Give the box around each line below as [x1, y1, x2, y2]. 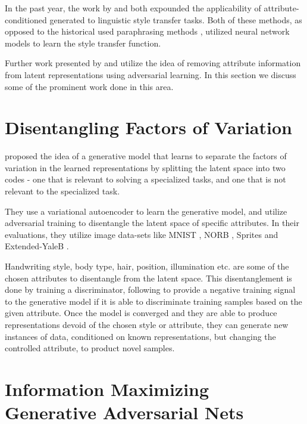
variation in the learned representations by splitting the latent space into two [5, 161, 286, 174]
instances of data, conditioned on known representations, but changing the [5, 330, 276, 342]
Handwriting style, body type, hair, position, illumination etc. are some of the [5, 260, 289, 273]
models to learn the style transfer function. [5, 36, 161, 49]
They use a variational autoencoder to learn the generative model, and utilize [5, 205, 287, 217]
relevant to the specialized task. [5, 185, 120, 197]
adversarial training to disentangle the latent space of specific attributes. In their [5, 216, 299, 229]
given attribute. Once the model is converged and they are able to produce [5, 307, 277, 319]
